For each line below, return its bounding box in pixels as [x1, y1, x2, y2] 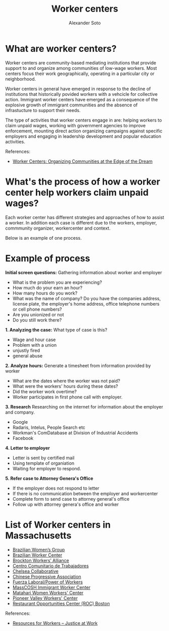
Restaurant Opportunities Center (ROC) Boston [12, 600, 110, 606]
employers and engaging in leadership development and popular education [5, 133, 161, 139]
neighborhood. [5, 76, 36, 82]
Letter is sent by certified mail [12, 455, 75, 461]
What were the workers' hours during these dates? [12, 383, 119, 389]
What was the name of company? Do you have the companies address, [12, 295, 161, 302]
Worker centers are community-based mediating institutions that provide [5, 59, 156, 66]
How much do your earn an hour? [12, 284, 83, 290]
